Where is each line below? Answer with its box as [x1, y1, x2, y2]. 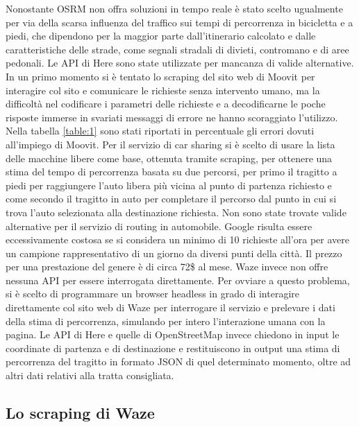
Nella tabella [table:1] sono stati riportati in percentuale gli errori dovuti [6, 123, 315, 138]
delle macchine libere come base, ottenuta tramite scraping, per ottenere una [6, 150, 333, 165]
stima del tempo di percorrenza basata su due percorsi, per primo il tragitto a [6, 164, 337, 179]
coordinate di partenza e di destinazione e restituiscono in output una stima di [6, 340, 340, 355]
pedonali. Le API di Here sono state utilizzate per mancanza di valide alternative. [6, 55, 354, 70]
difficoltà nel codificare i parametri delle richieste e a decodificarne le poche [6, 96, 326, 111]
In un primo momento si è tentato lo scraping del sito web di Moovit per [6, 69, 315, 83]
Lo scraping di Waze [6, 402, 155, 424]
